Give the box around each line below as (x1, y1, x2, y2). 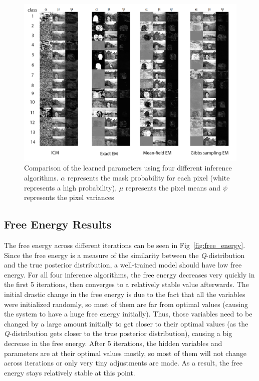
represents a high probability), (24, 182, 117, 192)
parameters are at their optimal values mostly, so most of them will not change (4, 347, 246, 358)
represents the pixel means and (125, 182, 221, 192)
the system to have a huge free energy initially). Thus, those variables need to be (4, 308, 252, 319)
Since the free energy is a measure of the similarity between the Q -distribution (4, 249, 245, 260)
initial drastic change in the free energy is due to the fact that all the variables (4, 289, 245, 299)
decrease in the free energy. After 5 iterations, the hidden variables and (4, 337, 222, 348)
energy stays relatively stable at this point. (4, 367, 135, 377)
